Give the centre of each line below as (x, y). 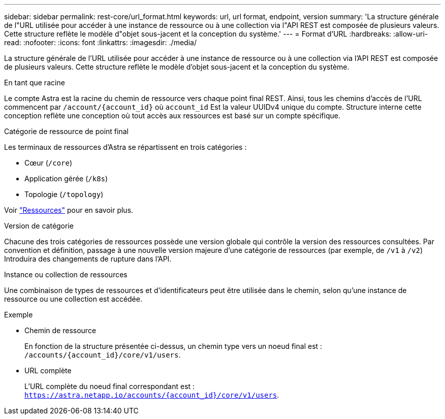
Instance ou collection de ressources (66, 275)
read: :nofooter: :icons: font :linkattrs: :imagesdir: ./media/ (100, 42)
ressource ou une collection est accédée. (73, 299)
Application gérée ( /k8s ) (66, 179)
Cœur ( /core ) (49, 163)
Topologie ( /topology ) (64, 194)
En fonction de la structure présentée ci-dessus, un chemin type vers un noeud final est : (173, 346)
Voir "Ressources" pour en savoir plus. (69, 210)
